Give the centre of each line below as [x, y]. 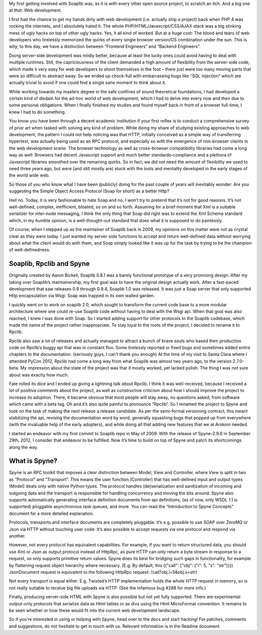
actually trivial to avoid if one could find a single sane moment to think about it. [88, 83]
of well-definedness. [30, 250]
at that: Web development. [35, 10]
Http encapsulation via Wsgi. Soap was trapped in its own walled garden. [82, 296]
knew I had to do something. [37, 112]
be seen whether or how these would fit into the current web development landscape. [95, 610]
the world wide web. [29, 176]
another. [17, 536]
